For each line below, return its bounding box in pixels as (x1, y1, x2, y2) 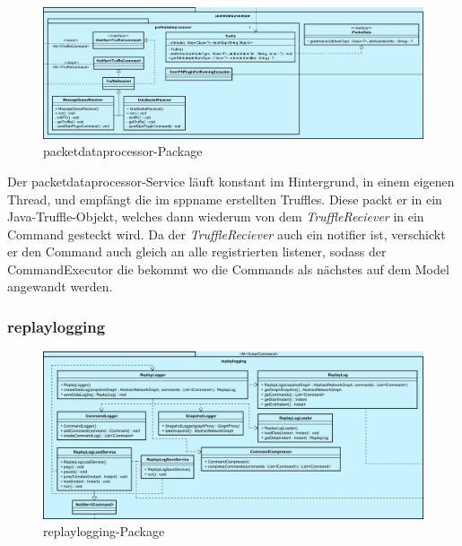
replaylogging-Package (43, 522, 165, 541)
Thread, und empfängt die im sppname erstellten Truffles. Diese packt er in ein (7, 189, 442, 208)
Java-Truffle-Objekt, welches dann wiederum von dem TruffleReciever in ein (7, 207, 424, 226)
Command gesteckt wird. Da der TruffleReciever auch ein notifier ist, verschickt (7, 224, 446, 243)
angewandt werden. (7, 277, 113, 296)
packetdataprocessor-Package (43, 142, 203, 160)
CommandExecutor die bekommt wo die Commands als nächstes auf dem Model (7, 259, 449, 278)
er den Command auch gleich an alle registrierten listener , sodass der (7, 242, 387, 261)
